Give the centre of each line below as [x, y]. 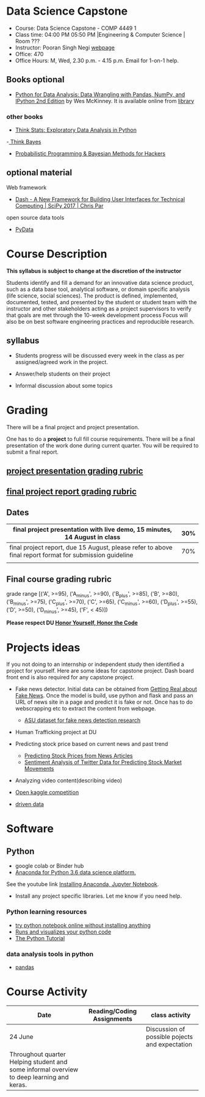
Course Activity [47, 992]
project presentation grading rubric [75, 471]
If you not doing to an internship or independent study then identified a [95, 664]
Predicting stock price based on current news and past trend [92, 744]
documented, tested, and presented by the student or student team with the [102, 302]
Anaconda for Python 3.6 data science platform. [75, 873]
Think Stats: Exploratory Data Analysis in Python [76, 130]
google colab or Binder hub [49, 866]
